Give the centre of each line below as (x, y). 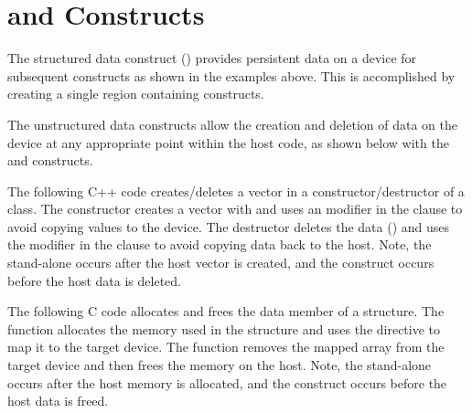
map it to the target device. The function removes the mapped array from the (226, 347)
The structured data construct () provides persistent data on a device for (212, 58)
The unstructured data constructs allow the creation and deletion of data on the (232, 124)
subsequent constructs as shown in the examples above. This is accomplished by (231, 75)
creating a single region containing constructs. (136, 94)
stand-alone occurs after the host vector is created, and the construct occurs (221, 263)
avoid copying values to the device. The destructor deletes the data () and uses (229, 226)
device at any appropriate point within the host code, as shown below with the (228, 142)
